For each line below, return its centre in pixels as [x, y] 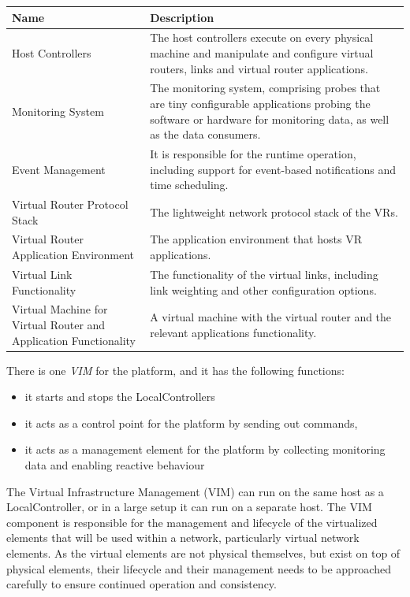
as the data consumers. [205, 134]
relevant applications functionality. [233, 332]
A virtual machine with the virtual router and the [271, 317]
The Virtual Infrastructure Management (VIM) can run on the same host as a [195, 491]
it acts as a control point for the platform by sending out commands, [191, 423]
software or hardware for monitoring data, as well [270, 119]
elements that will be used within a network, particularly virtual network [183, 538]
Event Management [59, 169]
